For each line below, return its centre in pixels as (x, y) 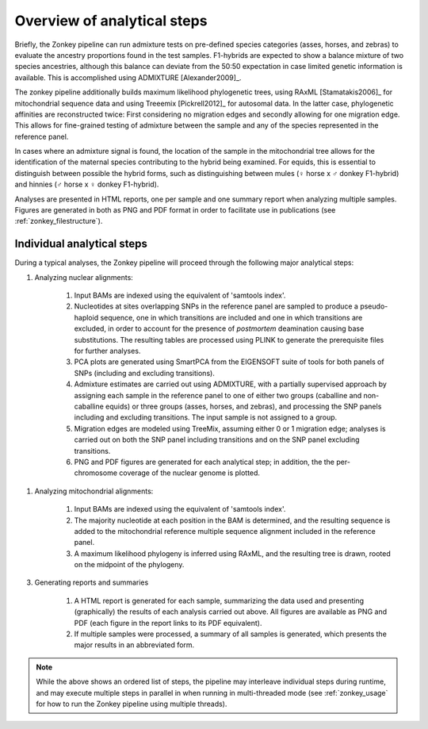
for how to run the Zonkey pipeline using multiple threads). (132, 704)
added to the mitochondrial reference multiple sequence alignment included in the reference (225, 531)
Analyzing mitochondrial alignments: (94, 491)
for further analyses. (107, 351)
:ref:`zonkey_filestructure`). (59, 221)
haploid (86, 317)
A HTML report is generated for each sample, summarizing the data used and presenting (219, 600)
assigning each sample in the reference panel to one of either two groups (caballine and (218, 395)
